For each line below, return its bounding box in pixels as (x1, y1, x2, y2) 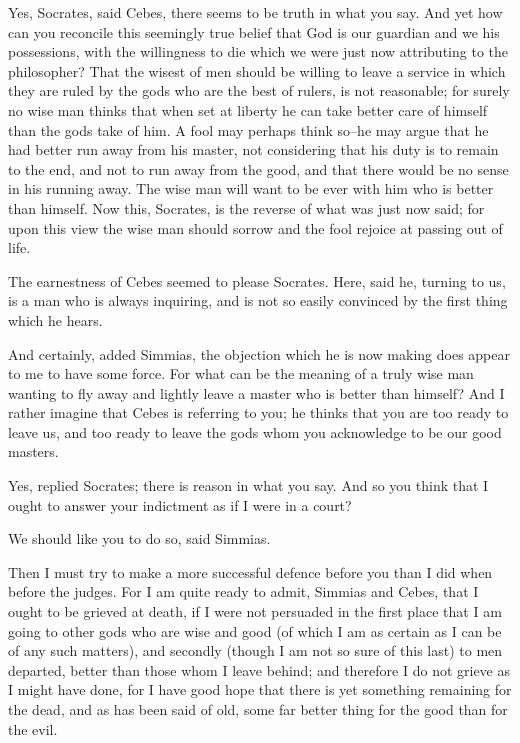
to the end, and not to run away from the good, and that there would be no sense (8, 158, 509, 179)
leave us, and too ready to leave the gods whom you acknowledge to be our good (8, 421, 502, 442)
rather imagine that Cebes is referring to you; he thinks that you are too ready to (8, 402, 509, 423)
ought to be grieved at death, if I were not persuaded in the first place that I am (8, 601, 502, 622)
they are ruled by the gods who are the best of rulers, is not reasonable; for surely (8, 80, 510, 101)
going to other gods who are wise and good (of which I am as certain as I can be (8, 620, 502, 641)
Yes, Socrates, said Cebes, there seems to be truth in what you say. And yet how (8, 2, 503, 22)
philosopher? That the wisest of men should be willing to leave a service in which (8, 60, 506, 81)
